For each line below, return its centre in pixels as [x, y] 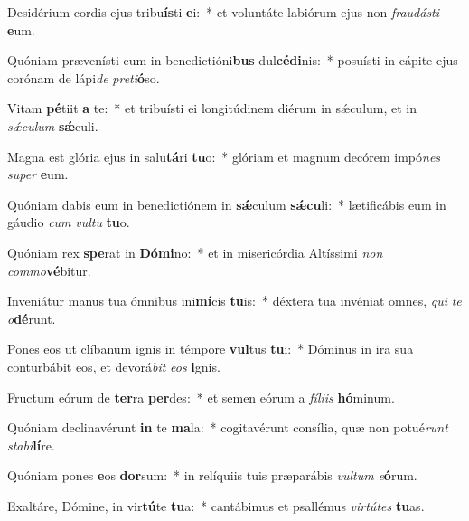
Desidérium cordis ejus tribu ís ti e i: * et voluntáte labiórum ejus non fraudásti [224, 12]
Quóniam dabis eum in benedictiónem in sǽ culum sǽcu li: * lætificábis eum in [227, 204]
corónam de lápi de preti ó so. [84, 77]
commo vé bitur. [49, 270]
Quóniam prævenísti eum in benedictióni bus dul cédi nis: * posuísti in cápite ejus [233, 60]
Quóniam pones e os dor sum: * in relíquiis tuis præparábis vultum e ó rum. [212, 475]
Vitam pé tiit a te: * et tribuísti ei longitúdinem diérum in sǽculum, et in [212, 108]
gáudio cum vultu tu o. [69, 222]
